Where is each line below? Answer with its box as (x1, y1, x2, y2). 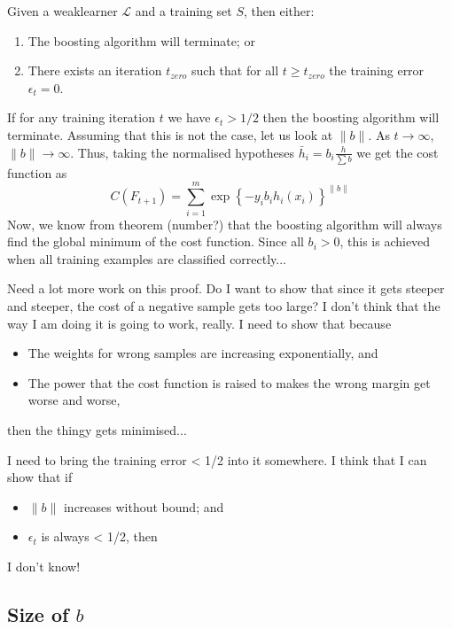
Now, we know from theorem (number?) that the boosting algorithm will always (7, 214, 442, 233)
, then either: (244, 2, 315, 19)
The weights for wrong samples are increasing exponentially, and (27, 344, 378, 362)
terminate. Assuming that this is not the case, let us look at (7, 125, 333, 144)
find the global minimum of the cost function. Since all (7, 232, 304, 251)
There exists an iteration (27, 61, 162, 80)
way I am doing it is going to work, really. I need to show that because (7, 314, 392, 332)
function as (7, 163, 67, 182)
